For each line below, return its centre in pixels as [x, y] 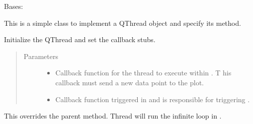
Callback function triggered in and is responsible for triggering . [153, 99]
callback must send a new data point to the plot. [130, 82]
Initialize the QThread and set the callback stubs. [80, 39]
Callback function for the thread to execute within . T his [143, 73]
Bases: [14, 6]
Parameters [41, 56]
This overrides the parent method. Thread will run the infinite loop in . [113, 116]
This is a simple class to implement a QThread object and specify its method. [123, 23]
